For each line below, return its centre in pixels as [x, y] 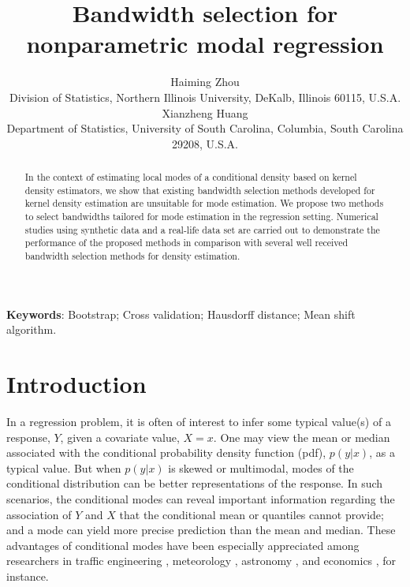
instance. [28, 576]
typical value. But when [64, 467]
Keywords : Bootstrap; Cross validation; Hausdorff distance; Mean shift [181, 314]
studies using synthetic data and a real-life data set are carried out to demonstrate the [202, 229]
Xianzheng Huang [205, 112]
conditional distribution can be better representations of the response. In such [195, 483]
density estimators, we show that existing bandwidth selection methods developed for [200, 190]
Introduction [76, 384]
